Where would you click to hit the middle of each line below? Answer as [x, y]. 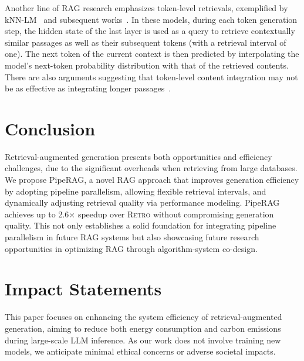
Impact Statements [83, 289]
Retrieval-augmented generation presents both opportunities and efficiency [139, 156]
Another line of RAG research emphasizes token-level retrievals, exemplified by [146, 8]
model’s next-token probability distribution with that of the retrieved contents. [147, 65]
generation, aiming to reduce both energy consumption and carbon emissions [143, 328]
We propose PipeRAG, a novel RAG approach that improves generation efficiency [152, 180]
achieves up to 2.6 [37, 214]
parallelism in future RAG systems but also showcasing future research [132, 237]
